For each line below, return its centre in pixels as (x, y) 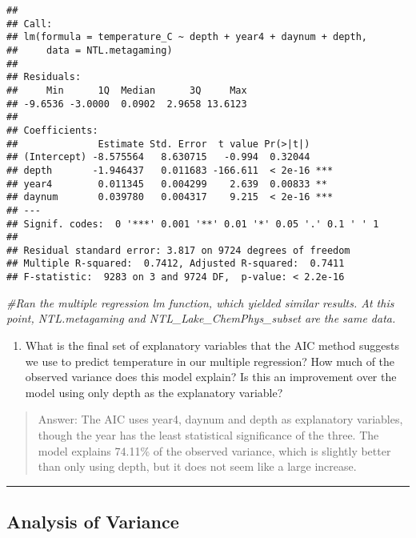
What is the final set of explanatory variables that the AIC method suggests (212, 345)
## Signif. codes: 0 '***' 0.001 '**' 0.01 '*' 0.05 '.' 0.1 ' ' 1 (193, 224)
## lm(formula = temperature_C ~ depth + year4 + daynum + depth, (187, 37)
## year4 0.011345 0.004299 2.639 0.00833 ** (167, 184)
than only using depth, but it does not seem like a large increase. (197, 466)
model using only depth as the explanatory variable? (154, 392)
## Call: (30, 24)
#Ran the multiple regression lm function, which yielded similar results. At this (200, 302)
